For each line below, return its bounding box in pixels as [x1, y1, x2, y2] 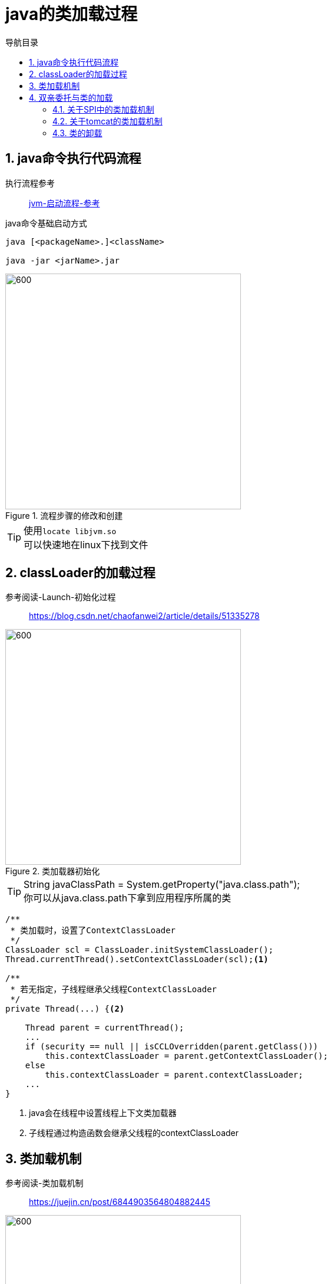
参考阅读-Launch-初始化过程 [5, 592, 116, 603]
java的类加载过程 [5, 4, 138, 24]
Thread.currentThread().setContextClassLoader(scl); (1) [5, 954, 269, 964]
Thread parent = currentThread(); [25, 1023, 184, 1033]
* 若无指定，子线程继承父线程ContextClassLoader [10, 985, 217, 995]
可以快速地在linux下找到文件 [24, 538, 148, 551]
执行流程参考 [5, 177, 55, 188]
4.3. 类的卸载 [52, 127, 102, 138]
